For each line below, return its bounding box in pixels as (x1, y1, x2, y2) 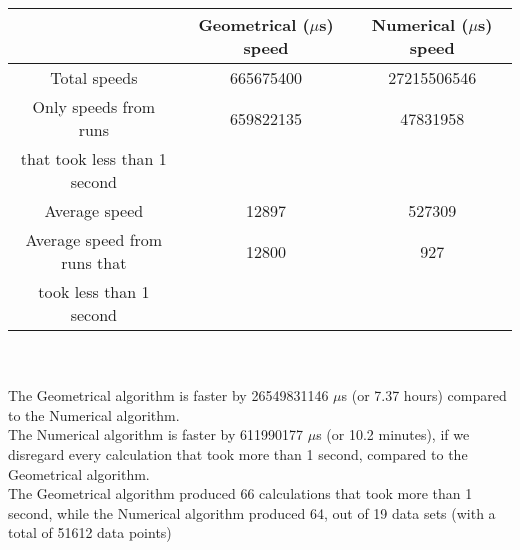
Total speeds (50, 66, 138, 89)
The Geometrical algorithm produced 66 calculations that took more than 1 (8, 483, 473, 504)
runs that (61, 251, 127, 274)
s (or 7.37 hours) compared (341, 385, 507, 406)
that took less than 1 (20, 147, 167, 170)
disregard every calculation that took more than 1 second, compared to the (8, 443, 468, 464)
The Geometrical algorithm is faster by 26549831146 (8, 385, 329, 406)
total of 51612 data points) (8, 522, 172, 543)
